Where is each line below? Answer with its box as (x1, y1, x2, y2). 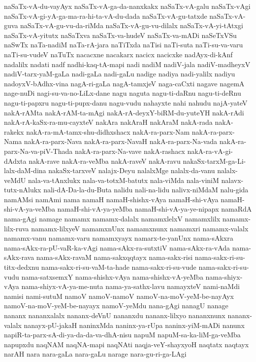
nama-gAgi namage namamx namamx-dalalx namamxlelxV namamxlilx (4, 214, 221, 224)
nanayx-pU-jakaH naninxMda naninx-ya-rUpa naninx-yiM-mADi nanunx (24, 320, 245, 330)
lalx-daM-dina (4, 165, 46, 176)
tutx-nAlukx (4, 184, 41, 195)
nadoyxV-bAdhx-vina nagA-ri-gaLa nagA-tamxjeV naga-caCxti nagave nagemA (4, 78, 245, 88)
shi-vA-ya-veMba (4, 204, 55, 214)
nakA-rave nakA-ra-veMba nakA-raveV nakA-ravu (29, 155, 181, 166)
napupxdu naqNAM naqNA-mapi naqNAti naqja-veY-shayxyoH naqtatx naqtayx (4, 339, 249, 349)
